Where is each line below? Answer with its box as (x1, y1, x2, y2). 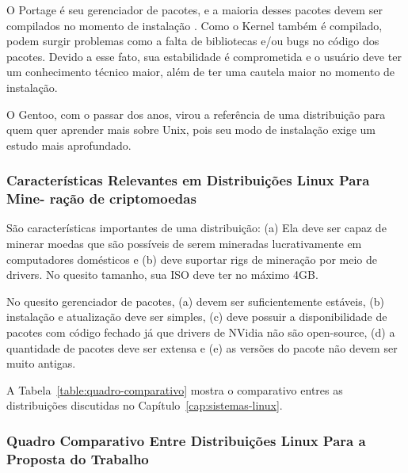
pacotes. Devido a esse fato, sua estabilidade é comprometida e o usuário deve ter (6, 48, 402, 64)
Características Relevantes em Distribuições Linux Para (6, 170, 370, 190)
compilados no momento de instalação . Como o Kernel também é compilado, (6, 17, 383, 33)
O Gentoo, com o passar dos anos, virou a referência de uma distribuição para (6, 105, 386, 122)
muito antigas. (6, 355, 76, 372)
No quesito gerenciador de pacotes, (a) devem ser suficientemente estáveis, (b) (6, 292, 384, 309)
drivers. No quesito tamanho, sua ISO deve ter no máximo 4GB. (6, 266, 318, 283)
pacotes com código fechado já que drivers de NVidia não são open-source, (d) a (6, 324, 395, 341)
